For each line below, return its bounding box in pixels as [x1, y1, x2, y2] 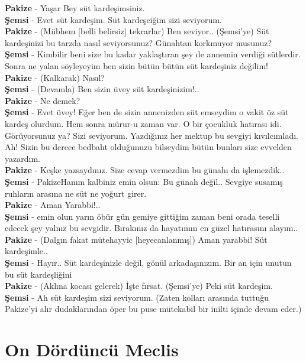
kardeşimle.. [5, 245, 48, 257]
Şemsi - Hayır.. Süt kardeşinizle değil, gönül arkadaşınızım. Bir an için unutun [5, 256, 292, 269]
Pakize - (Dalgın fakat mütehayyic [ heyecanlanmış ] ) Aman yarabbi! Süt [5, 233, 268, 245]
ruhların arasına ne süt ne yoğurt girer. [5, 187, 147, 199]
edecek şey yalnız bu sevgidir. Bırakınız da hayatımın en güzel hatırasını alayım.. [5, 222, 298, 234]
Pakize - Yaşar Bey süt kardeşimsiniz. [5, 2, 145, 14]
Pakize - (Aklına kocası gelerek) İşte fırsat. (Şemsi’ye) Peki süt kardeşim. [5, 279, 273, 292]
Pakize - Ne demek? [5, 94, 80, 106]
